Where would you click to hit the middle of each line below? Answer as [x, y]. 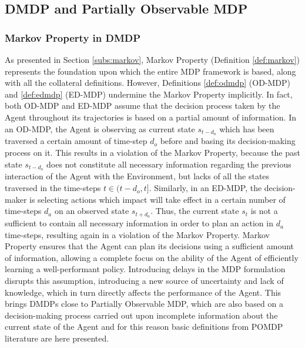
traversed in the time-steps [53, 188]
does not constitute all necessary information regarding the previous [169, 164]
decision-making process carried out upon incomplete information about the [141, 315]
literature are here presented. [57, 338]
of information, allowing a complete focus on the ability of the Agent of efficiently [152, 257]
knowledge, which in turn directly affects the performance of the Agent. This [143, 292]
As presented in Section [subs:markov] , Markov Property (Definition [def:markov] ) [152, 59]
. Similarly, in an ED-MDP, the [205, 188]
